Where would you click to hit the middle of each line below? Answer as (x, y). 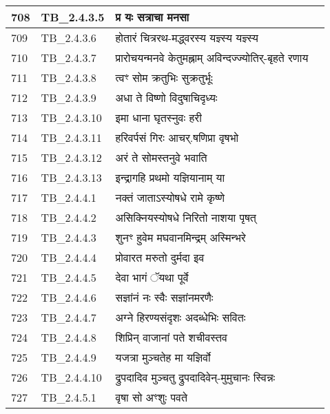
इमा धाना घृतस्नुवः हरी (158, 117)
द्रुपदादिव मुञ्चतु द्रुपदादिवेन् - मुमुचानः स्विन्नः (195, 377)
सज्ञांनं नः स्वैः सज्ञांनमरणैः (164, 297)
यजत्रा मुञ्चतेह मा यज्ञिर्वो (163, 357)
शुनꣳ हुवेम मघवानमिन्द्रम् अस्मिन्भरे (181, 237)
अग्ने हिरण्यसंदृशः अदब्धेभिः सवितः (181, 317)
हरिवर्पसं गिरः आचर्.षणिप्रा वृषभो (177, 137)
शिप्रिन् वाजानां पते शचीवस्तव (171, 337)
